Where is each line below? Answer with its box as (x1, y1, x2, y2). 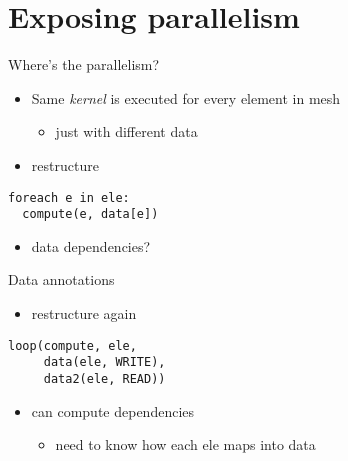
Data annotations (8, 269, 115, 290)
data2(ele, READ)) (43, 371, 166, 386)
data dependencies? (31, 235, 151, 256)
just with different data (55, 121, 198, 142)
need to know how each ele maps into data (55, 434, 316, 455)
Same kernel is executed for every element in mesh (31, 87, 341, 108)
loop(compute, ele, (8, 338, 137, 353)
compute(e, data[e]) (22, 207, 159, 222)
